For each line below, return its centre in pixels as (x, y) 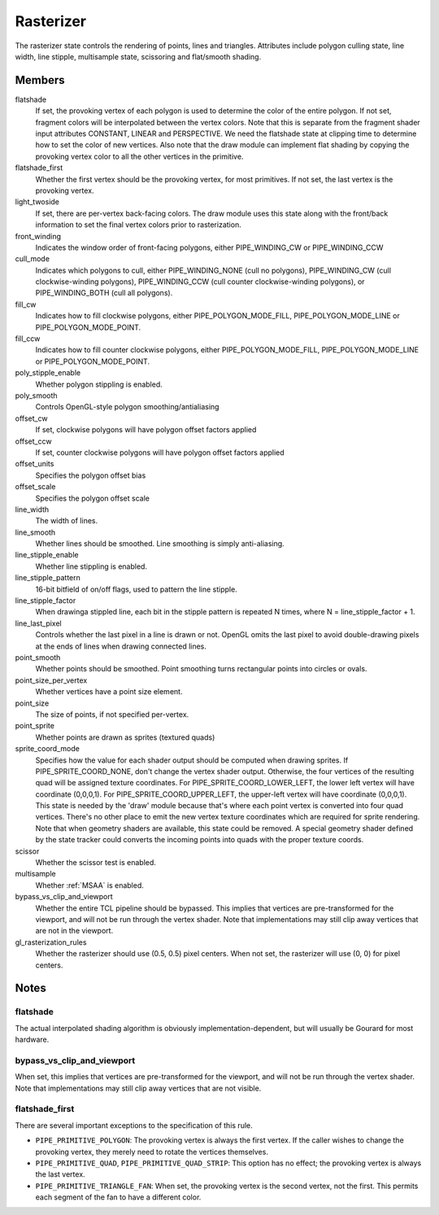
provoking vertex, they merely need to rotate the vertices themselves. (152, 1152)
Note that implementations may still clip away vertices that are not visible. (138, 1088)
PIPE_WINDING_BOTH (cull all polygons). (104, 293)
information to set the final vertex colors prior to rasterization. (138, 225)
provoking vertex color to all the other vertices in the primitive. (139, 156)
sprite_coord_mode (48, 749)
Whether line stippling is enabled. (91, 566)
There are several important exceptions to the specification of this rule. (134, 1125)
